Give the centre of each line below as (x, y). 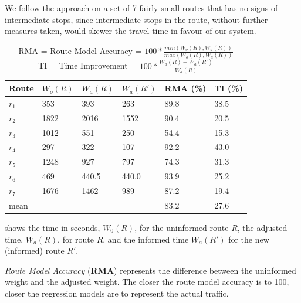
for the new (249, 239)
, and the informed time (146, 239)
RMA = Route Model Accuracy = (80, 51)
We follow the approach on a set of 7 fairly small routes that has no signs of (141, 8)
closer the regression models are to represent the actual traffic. (117, 293)
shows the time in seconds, (53, 227)
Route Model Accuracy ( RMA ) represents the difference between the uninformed (150, 270)
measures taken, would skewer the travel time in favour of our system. (131, 31)
